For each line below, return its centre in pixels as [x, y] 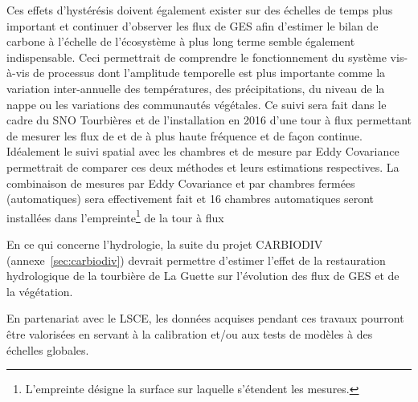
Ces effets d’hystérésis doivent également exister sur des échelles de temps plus [200, 10]
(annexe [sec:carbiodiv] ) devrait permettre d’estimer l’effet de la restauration [196, 260]
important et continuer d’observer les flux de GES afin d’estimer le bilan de [193, 25]
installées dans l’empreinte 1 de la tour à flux [115, 216]
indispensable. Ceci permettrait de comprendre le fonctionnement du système [197, 57]
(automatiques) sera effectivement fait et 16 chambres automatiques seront [190, 199]
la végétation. [40, 291]
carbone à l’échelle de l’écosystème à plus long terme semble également [181, 41]
